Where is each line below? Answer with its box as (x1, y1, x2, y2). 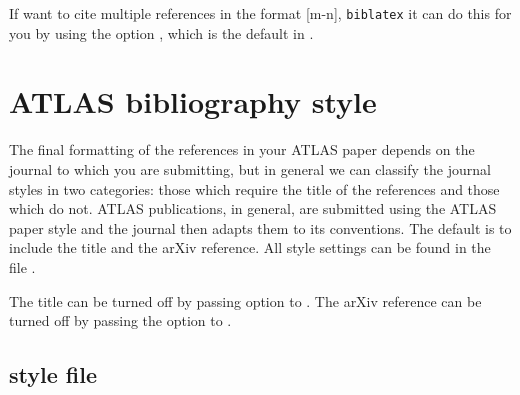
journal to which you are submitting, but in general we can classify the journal (9, 158, 491, 179)
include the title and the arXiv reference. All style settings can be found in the (9, 237, 491, 258)
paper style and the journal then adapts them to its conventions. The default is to (9, 217, 512, 238)
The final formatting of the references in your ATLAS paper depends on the (9, 139, 475, 160)
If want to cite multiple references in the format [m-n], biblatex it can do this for (9, 3, 512, 23)
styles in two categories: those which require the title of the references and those (9, 178, 500, 199)
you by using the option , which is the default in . (9, 22, 314, 43)
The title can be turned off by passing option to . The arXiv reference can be (9, 290, 482, 311)
